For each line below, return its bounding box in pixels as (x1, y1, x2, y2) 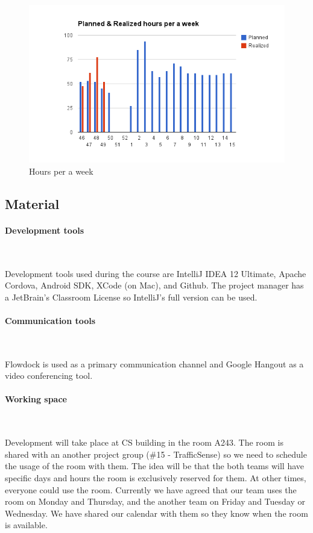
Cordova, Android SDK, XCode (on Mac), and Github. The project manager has (5, 279, 304, 291)
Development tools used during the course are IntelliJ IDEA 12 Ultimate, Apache (5, 267, 306, 279)
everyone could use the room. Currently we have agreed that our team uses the (5, 483, 297, 496)
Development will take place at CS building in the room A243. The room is (5, 436, 283, 449)
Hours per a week (29, 164, 93, 177)
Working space (5, 393, 67, 405)
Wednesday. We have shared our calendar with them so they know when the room (5, 507, 308, 519)
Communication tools (5, 314, 96, 326)
